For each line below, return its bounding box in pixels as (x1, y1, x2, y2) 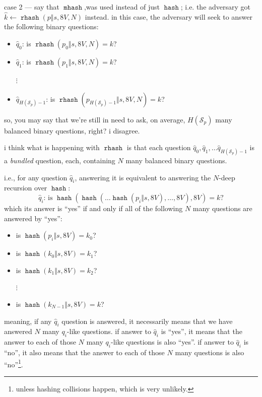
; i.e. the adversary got (180, 2, 251, 12)
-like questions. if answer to (67, 326, 151, 337)
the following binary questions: (4, 21, 99, 32)
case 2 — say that (4, 2, 59, 12)
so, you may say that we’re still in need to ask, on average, (4, 114, 185, 124)
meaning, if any (4, 315, 52, 326)
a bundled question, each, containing (4, 155, 115, 166)
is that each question (126, 142, 191, 153)
